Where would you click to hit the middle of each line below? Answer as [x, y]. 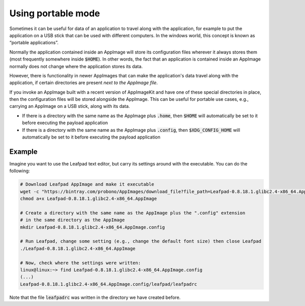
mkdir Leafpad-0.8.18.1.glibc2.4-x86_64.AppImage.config [93, 227]
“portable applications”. [34, 43]
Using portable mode [55, 13]
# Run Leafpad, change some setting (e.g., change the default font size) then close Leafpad [141, 241]
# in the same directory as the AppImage [72, 220]
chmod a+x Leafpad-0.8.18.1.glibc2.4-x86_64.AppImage [88, 199]
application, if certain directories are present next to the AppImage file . [84, 83]
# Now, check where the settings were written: [80, 263]
